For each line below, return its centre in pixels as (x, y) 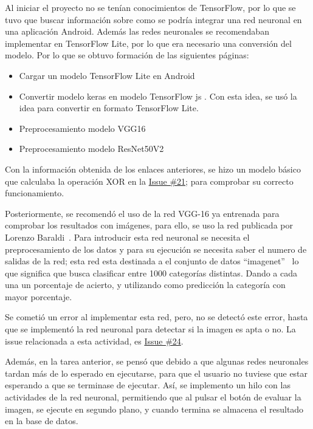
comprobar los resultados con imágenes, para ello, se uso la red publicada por (149, 225)
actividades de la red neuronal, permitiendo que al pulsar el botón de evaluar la (153, 397)
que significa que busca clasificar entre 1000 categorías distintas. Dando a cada (151, 273)
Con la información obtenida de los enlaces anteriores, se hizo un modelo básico (153, 169)
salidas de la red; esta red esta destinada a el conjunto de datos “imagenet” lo (152, 261)
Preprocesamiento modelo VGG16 (82, 128)
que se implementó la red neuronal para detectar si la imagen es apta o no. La (150, 329)
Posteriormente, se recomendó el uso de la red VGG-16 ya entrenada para (142, 213)
